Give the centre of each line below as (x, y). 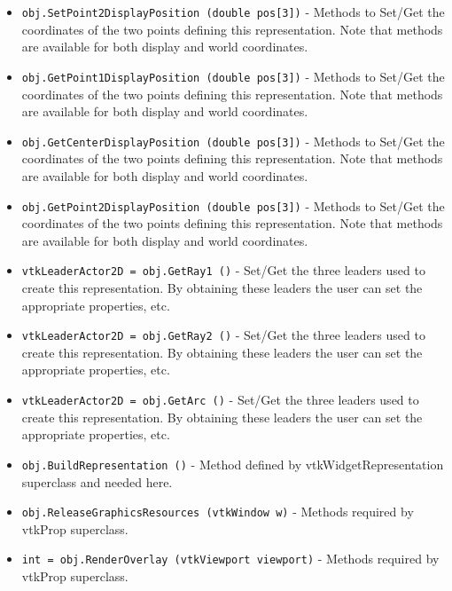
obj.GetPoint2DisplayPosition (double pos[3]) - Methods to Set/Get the (233, 205)
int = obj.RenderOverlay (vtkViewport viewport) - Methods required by (230, 559)
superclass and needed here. (97, 481)
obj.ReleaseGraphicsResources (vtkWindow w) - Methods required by (218, 512)
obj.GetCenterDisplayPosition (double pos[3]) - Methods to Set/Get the (233, 141)
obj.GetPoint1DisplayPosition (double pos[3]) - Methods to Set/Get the (233, 76)
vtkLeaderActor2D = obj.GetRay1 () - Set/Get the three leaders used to (223, 270)
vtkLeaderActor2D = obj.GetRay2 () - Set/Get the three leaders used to (223, 335)
